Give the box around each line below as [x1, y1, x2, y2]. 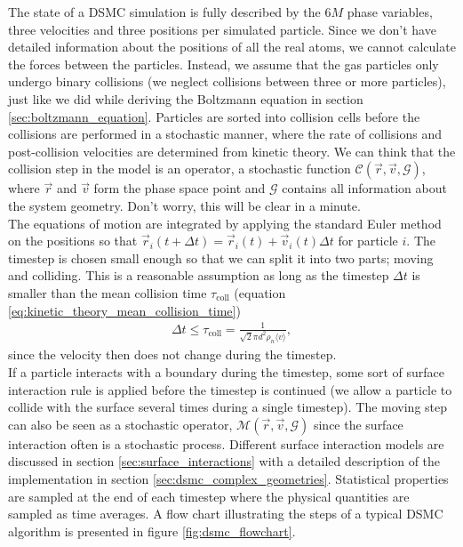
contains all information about [282, 179, 447, 197]
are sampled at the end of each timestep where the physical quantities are [8, 487, 410, 505]
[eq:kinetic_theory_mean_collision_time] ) [8, 301, 241, 319]
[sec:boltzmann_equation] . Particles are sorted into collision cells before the [8, 107, 420, 125]
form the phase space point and [93, 179, 266, 197]
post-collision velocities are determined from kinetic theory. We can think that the [8, 141, 456, 160]
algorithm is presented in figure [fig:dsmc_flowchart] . [8, 521, 296, 540]
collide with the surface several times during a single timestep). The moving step [8, 398, 448, 416]
